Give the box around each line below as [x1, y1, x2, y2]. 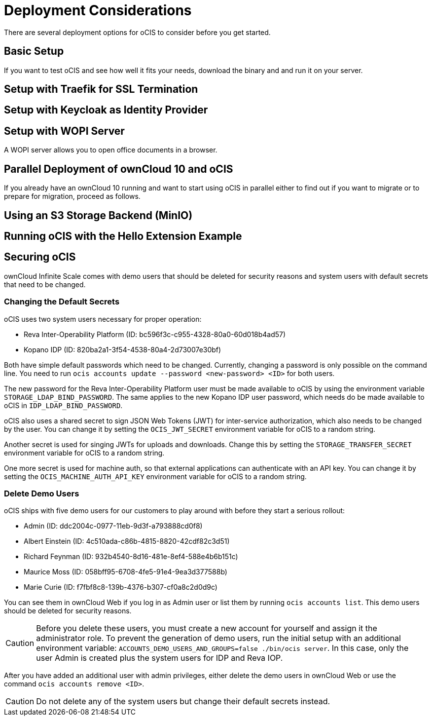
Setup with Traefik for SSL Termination [4, 83, 198, 96]
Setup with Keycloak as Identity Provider [4, 104, 208, 116]
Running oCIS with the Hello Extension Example [4, 229, 242, 242]
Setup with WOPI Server [4, 124, 125, 137]
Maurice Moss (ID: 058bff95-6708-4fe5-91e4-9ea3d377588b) [24, 568, 227, 576]
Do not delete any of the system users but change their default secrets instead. [36, 696, 330, 707]
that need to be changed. [4, 280, 86, 289]
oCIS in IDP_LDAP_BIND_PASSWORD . [4, 401, 123, 410]
